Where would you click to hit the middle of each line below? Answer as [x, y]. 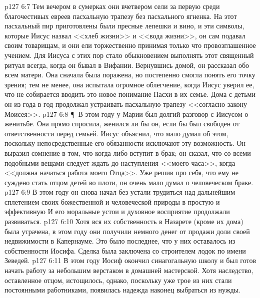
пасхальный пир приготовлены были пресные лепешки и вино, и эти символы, [124, 26]
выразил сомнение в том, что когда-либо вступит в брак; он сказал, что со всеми [128, 152]
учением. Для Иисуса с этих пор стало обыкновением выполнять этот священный [129, 55]
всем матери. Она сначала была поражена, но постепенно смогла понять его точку [130, 75]
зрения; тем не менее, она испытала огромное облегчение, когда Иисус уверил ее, [129, 84]
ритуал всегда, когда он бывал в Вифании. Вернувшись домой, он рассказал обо [127, 65]
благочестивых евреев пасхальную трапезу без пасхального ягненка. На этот [121, 16]
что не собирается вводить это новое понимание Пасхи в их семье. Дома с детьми [130, 94]
